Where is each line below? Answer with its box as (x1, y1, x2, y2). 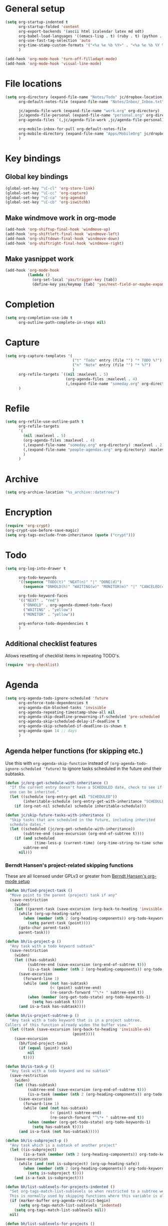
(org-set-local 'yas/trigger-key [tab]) (31, 277, 117, 283)
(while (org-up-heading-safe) (18, 911, 81, 916)
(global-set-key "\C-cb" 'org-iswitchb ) (5, 200, 91, 205)
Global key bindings (5, 173, 68, 181)
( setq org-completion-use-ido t (5, 315, 72, 320)
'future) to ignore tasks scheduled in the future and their (43, 765, 162, 771)
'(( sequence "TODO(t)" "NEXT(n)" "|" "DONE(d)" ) (18, 580, 122, 585)
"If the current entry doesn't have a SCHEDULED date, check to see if (9, 785, 162, 790)
